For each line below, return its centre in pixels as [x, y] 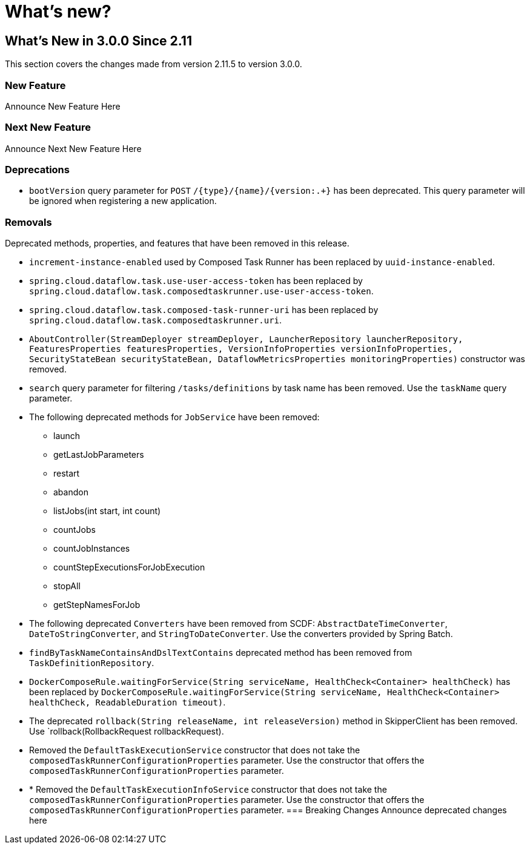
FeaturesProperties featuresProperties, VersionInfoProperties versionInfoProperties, [241, 349]
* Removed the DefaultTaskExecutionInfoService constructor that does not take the [208, 790]
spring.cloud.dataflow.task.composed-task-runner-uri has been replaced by [204, 310]
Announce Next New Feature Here [73, 148]
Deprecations [37, 170]
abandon [71, 492]
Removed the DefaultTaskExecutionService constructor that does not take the [195, 750]
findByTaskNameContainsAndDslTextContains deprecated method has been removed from [221, 653]
